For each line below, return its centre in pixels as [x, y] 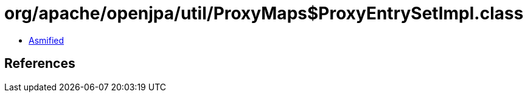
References [40, 64]
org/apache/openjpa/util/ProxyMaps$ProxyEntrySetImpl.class [264, 13]
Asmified [47, 40]
